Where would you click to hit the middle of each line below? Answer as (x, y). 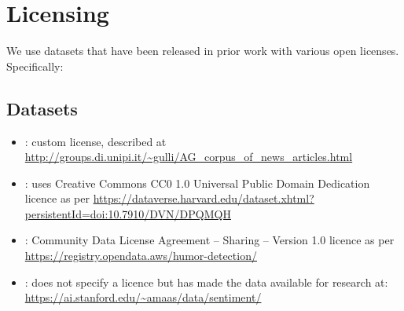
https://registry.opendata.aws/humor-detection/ (141, 256)
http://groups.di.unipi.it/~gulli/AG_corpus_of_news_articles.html (189, 157)
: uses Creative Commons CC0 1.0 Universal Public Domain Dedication (197, 183)
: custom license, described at (95, 141)
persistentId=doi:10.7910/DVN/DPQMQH (128, 213)
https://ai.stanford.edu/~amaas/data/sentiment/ (143, 297)
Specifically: (35, 66)
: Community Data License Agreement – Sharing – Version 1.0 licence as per (209, 240)
